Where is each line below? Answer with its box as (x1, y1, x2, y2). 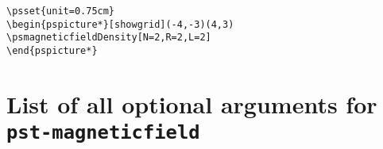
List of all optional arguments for (6, 87, 377, 120)
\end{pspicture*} (6, 44, 98, 56)
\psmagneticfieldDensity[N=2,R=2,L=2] (6, 32, 211, 44)
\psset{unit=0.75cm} (6, 6, 115, 17)
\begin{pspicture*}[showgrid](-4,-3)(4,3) (6, 18, 234, 30)
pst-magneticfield (6, 121, 200, 143)
